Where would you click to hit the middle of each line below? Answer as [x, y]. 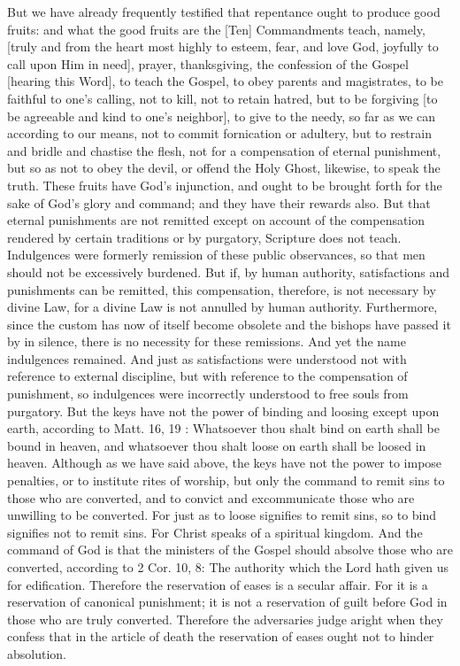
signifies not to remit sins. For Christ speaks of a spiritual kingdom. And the [215, 532]
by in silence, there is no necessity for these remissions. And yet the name [207, 341]
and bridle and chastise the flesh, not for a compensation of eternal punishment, [224, 150]
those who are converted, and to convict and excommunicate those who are [211, 497]
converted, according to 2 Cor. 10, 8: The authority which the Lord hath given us [228, 567]
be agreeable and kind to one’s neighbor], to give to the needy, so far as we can [222, 116]
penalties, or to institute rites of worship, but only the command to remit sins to [226, 480]
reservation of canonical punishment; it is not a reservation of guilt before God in [227, 602]
